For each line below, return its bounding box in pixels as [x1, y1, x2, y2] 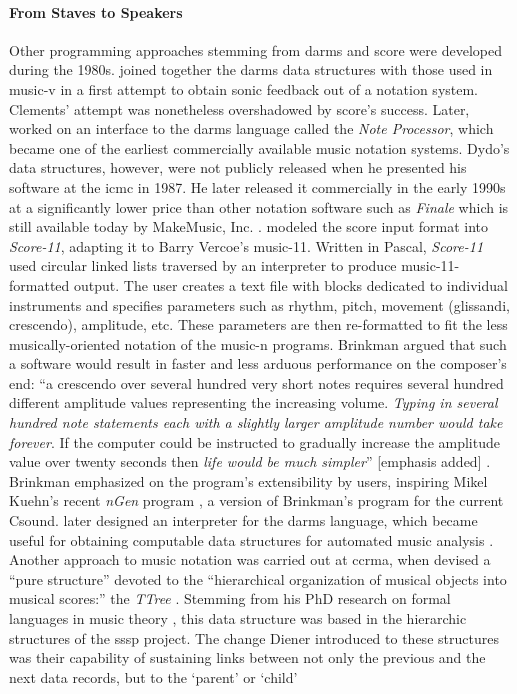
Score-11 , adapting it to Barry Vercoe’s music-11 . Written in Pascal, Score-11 [9, 235, 484, 256]
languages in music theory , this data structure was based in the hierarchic [9, 608, 467, 629]
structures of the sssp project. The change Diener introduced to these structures [9, 627, 499, 648]
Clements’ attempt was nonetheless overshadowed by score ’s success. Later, [9, 98, 470, 119]
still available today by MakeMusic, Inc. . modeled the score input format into [9, 216, 489, 237]
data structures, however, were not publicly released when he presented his [9, 157, 467, 178]
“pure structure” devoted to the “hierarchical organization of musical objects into [9, 568, 507, 589]
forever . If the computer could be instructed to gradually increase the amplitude [9, 431, 500, 452]
